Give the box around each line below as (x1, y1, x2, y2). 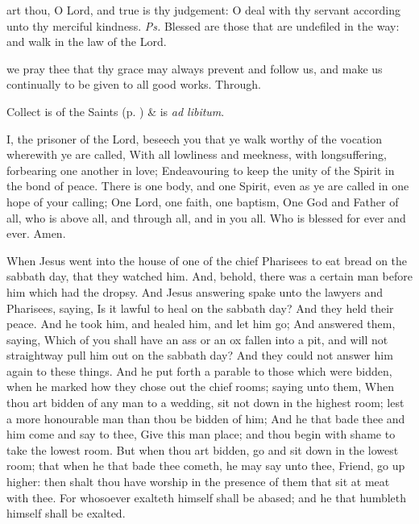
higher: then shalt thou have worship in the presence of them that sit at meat (6, 473, 390, 490)
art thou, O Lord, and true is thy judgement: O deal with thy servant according (6, 2, 401, 18)
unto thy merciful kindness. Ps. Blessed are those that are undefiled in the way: (6, 17, 400, 34)
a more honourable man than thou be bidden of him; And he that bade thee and (6, 410, 405, 426)
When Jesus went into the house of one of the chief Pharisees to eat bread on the (6, 252, 408, 268)
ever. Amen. (6, 225, 66, 242)
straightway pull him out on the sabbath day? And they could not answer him (6, 347, 393, 364)
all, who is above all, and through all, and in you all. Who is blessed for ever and (6, 209, 406, 226)
